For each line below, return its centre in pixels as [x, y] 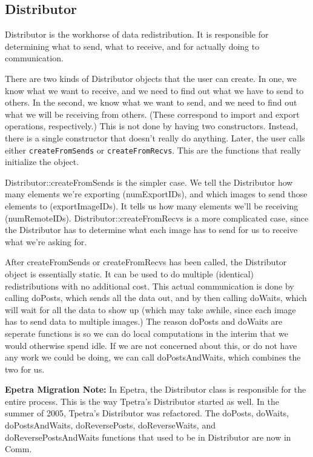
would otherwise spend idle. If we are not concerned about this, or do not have [151, 345]
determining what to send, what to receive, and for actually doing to [132, 46]
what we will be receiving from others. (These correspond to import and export [152, 114]
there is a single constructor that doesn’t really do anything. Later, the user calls [155, 137]
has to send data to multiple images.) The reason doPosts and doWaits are [144, 321]
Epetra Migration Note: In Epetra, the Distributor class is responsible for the [156, 389]
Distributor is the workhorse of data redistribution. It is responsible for [137, 34]
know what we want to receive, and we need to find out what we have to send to [154, 90]
